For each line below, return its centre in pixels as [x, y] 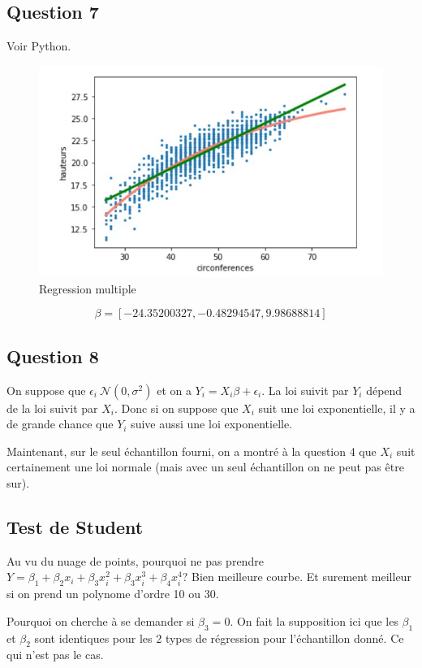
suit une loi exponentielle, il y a [337, 408]
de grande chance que [60, 424]
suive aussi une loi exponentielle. [212, 424]
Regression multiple [88, 288]
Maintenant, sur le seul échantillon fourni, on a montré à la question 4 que [192, 451]
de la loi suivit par [52, 408]
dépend [384, 390]
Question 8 [53, 356]
